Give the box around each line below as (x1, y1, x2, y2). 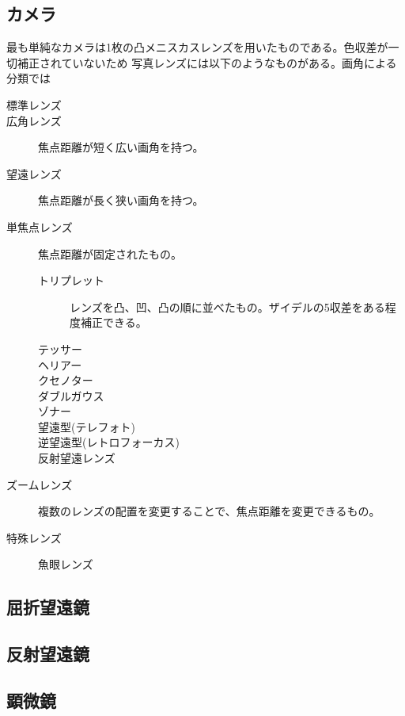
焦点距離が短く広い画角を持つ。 (38, 139, 204, 155)
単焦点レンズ (6, 218, 73, 235)
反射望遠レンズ (38, 450, 115, 466)
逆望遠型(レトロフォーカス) (38, 434, 180, 450)
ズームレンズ (6, 476, 73, 492)
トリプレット (38, 272, 104, 289)
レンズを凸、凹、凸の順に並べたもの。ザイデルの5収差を (70, 298, 363, 315)
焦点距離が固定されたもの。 (38, 245, 182, 262)
